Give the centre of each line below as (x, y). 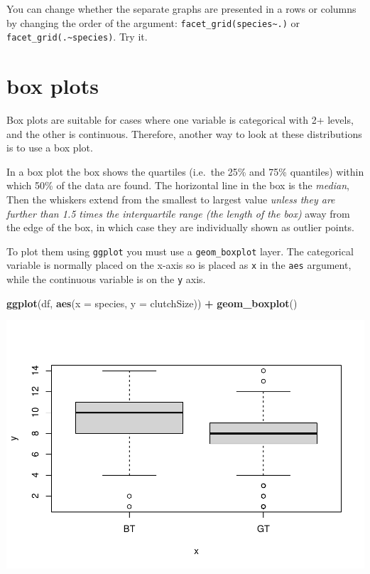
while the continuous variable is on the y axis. (106, 279)
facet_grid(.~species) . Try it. (77, 37)
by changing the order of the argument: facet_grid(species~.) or (153, 22)
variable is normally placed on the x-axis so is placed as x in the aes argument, (179, 265)
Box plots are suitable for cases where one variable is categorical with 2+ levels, (180, 120)
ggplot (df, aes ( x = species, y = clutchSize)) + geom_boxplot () (152, 303)
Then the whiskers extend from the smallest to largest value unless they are (171, 199)
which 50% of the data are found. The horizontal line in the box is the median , (178, 185)
